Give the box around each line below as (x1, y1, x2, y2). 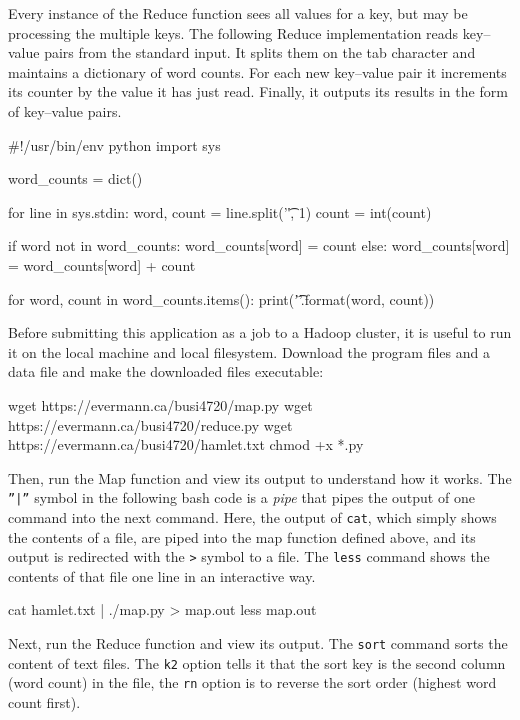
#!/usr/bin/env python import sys (8, 134, 221, 155)
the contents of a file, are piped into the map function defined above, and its (8, 526, 476, 547)
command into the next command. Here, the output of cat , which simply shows (8, 506, 497, 527)
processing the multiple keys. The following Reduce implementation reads (8, 22, 459, 43)
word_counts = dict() (8, 168, 143, 189)
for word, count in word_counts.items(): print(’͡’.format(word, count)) (8, 288, 435, 309)
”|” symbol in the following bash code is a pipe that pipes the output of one (8, 487, 475, 508)
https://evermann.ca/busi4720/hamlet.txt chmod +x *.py (8, 434, 364, 455)
